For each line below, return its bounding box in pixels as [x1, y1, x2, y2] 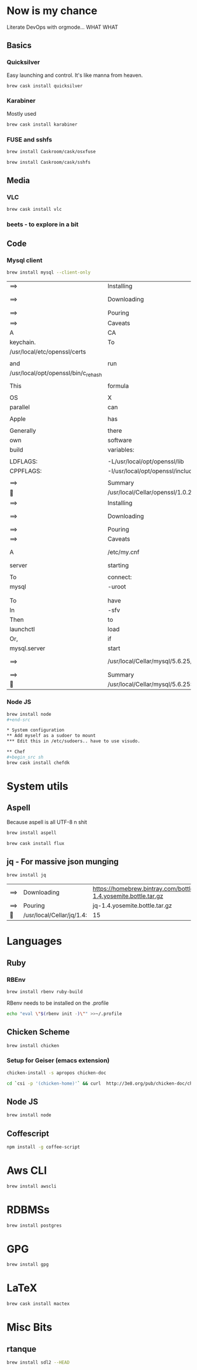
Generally [9, 427, 36, 435]
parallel [9, 403, 30, 412]
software [108, 436, 132, 445]
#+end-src [6, 716, 31, 723]
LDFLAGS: [9, 457, 38, 466]
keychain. [9, 338, 36, 346]
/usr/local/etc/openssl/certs [9, 348, 87, 356]
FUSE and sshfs [6, 135, 52, 143]
